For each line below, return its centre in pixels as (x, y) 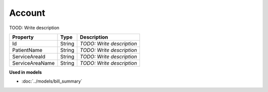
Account (27, 13)
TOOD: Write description (34, 28)
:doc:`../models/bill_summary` (52, 81)
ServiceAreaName (33, 63)
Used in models (26, 72)
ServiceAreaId (29, 56)
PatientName (27, 50)
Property (23, 37)
